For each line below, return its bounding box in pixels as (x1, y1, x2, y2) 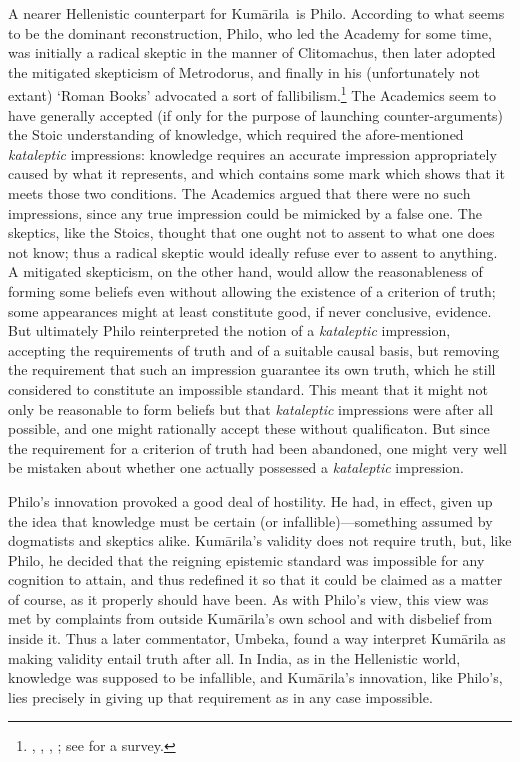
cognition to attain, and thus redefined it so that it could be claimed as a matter (8, 569, 503, 590)
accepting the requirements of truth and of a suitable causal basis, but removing (8, 339, 500, 360)
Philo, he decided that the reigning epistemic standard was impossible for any (8, 549, 485, 570)
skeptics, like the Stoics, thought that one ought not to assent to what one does (8, 222, 495, 243)
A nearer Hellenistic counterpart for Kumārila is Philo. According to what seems (8, 3, 505, 23)
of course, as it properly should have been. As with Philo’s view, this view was (8, 588, 489, 609)
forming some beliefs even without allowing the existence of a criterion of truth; (8, 280, 496, 301)
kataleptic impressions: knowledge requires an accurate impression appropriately (8, 143, 497, 164)
